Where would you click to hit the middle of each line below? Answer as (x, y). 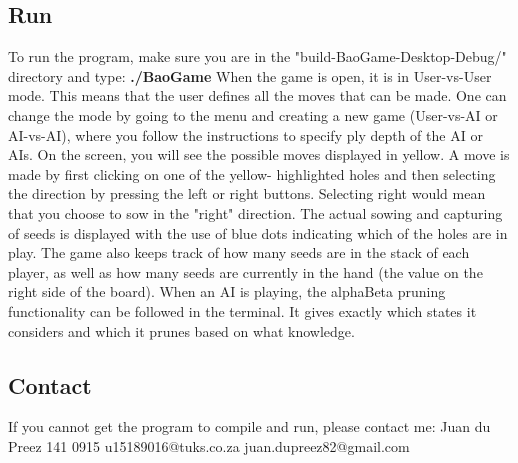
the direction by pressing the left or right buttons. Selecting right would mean (247, 193)
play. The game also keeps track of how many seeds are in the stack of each (239, 252)
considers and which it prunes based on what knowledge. (181, 330)
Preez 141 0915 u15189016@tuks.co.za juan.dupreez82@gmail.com (209, 445)
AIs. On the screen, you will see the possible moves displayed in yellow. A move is (259, 154)
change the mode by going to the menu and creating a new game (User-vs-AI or (253, 114)
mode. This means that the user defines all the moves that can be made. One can (257, 95)
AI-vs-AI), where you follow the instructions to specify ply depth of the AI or (245, 134)
